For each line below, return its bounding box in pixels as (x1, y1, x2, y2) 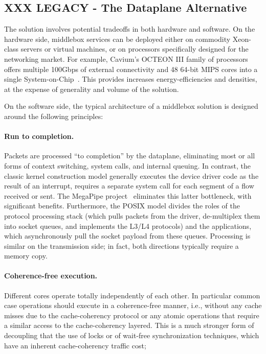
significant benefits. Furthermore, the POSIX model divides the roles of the (4, 200, 240, 211)
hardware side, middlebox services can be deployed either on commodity (4, 33, 231, 44)
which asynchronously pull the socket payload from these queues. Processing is (4, 230, 251, 241)
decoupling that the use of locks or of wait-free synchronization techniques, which (4, 330, 259, 341)
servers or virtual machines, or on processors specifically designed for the (20, 43, 249, 54)
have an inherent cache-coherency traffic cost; (4, 340, 146, 350)
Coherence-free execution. (4, 270, 98, 281)
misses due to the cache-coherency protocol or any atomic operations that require (4, 310, 259, 320)
